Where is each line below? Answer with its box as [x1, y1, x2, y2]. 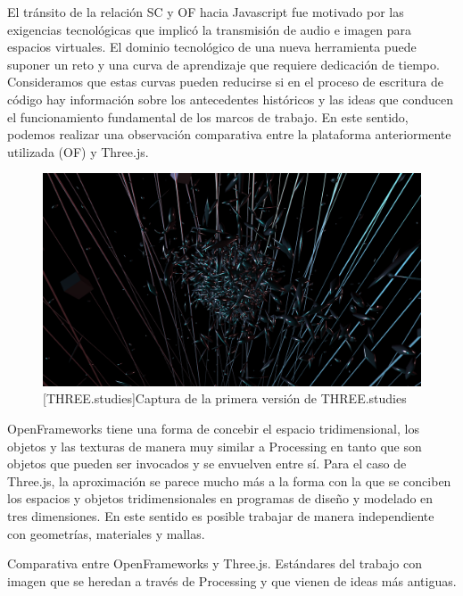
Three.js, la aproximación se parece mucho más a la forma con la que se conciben [7, 471, 451, 490]
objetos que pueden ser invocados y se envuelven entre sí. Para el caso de [7, 454, 407, 473]
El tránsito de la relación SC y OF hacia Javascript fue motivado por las [7, 3, 404, 21]
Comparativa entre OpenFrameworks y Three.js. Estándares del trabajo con [7, 554, 422, 573]
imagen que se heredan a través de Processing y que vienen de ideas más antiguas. [7, 571, 457, 590]
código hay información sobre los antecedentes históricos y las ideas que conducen [7, 89, 453, 108]
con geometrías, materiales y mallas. [7, 524, 205, 542]
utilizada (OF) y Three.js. [7, 142, 149, 161]
